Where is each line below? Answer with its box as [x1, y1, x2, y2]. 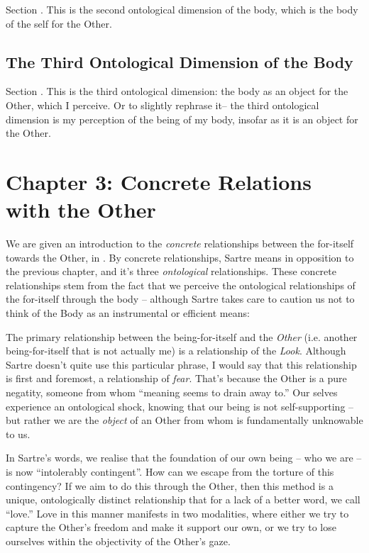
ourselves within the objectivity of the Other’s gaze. [6, 533, 231, 548]
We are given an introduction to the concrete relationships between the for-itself [6, 236, 354, 251]
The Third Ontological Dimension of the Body [6, 50, 353, 72]
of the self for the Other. [6, 16, 112, 30]
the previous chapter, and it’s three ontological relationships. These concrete [6, 264, 336, 279]
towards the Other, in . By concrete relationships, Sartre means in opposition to [6, 250, 354, 264]
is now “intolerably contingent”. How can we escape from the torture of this [6, 464, 334, 479]
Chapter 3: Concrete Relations [6, 167, 312, 196]
